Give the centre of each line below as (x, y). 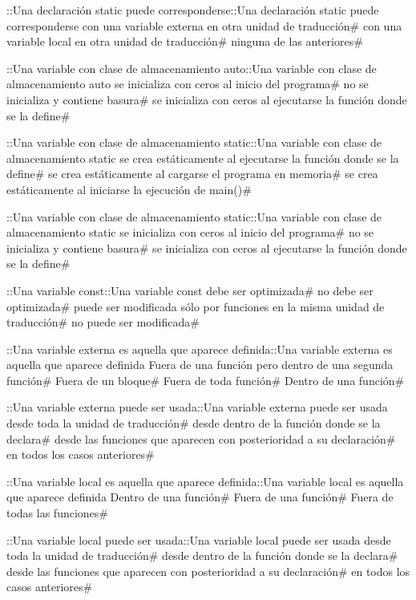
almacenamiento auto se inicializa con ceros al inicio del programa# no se (188, 84)
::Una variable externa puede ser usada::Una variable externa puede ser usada (197, 407)
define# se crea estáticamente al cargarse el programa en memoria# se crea (192, 174)
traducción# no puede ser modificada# (103, 322)
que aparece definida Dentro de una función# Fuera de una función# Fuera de (200, 497)
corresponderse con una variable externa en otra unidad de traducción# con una (204, 25)
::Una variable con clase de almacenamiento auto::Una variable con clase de (192, 68)
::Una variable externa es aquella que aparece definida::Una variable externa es (200, 349)
